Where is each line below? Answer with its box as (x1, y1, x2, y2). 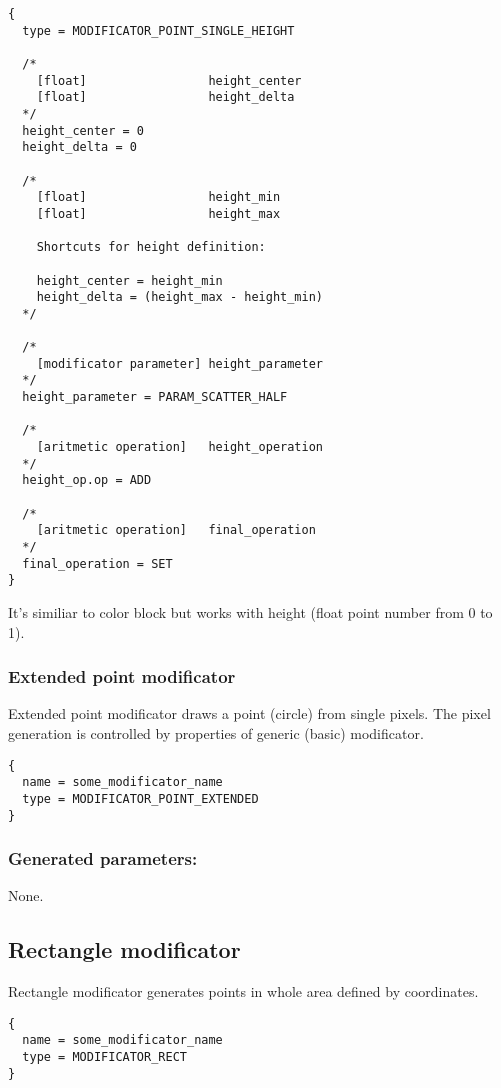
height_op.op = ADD (22, 473, 152, 488)
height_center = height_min (36, 273, 223, 288)
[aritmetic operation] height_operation (36, 440, 323, 455)
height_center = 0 (22, 123, 145, 138)
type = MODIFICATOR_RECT (22, 1050, 187, 1065)
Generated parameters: (8, 846, 198, 871)
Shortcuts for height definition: (36, 240, 266, 255)
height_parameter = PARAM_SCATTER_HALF (22, 390, 288, 405)
